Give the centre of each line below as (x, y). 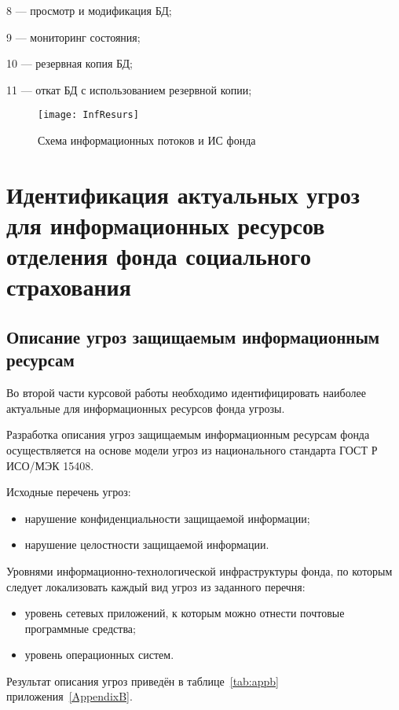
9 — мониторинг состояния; (73, 37)
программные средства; (80, 628)
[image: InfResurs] (88, 115)
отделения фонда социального (159, 256)
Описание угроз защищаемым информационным (193, 336)
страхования (69, 287)
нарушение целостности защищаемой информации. (147, 544)
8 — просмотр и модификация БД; (89, 10)
